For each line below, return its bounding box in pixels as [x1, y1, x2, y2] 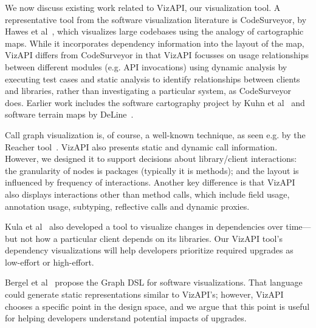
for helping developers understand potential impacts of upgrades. [5, 312, 247, 324]
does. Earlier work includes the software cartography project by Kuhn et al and [5, 96, 305, 109]
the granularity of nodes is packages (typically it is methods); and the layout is [5, 164, 299, 176]
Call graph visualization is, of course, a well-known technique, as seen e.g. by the [5, 128, 306, 141]
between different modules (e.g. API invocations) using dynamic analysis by [5, 60, 287, 73]
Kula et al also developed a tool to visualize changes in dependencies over [5, 220, 283, 233]
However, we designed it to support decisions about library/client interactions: [5, 152, 297, 165]
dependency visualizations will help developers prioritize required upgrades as [5, 244, 294, 256]
